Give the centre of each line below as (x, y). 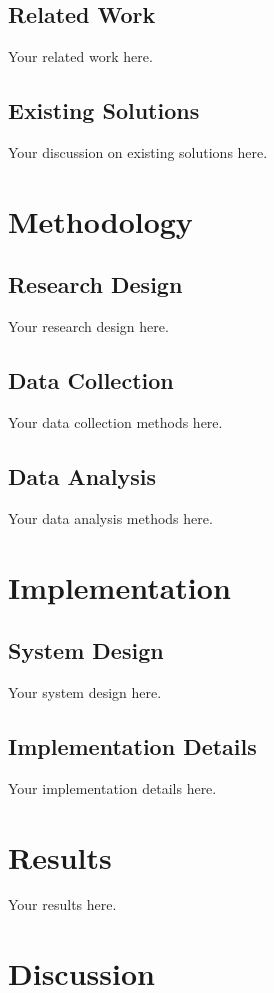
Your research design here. (88, 326)
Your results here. (62, 904)
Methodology (100, 220)
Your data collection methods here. (115, 421)
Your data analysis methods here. (110, 517)
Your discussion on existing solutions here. (138, 152)
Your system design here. (85, 691)
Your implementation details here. (112, 787)
